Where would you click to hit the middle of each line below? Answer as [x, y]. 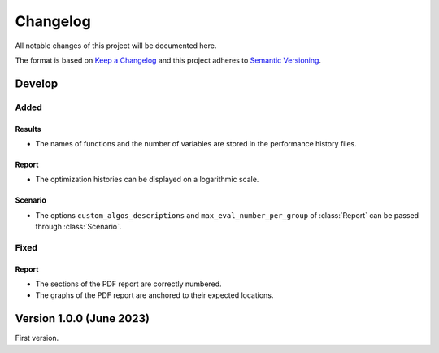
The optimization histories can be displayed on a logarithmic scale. [147, 180]
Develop [37, 83]
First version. [37, 338]
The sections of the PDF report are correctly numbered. [129, 284]
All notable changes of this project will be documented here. [116, 46]
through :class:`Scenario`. [78, 227]
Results [28, 129]
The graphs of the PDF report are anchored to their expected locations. [154, 295]
